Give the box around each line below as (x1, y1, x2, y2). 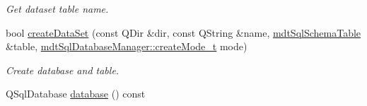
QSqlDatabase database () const (6, 86, 146, 101)
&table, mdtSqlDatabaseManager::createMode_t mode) (6, 39, 247, 54)
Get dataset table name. (6, 1, 109, 16)
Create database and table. (6, 62, 120, 77)
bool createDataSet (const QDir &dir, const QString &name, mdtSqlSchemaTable (6, 25, 361, 40)
